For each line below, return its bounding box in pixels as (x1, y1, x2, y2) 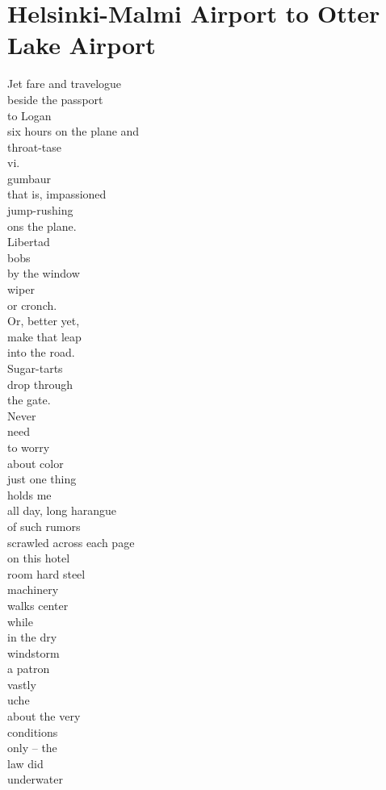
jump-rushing (7, 202, 73, 219)
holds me (7, 486, 52, 503)
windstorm (7, 644, 60, 661)
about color (7, 454, 64, 471)
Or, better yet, (7, 312, 80, 329)
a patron (7, 660, 50, 677)
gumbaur (7, 169, 52, 186)
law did (7, 754, 44, 771)
